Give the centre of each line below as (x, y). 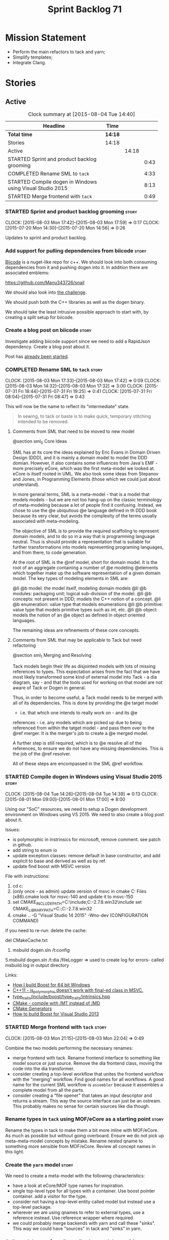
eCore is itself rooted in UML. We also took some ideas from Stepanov (86, 473)
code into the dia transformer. (43, 1069)
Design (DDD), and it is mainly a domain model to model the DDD (80, 457)
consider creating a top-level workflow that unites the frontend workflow (88, 1074)
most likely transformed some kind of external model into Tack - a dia (85, 677)
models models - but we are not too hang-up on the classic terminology (87, 500)
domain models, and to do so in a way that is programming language (84, 536)
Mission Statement (46, 38)
